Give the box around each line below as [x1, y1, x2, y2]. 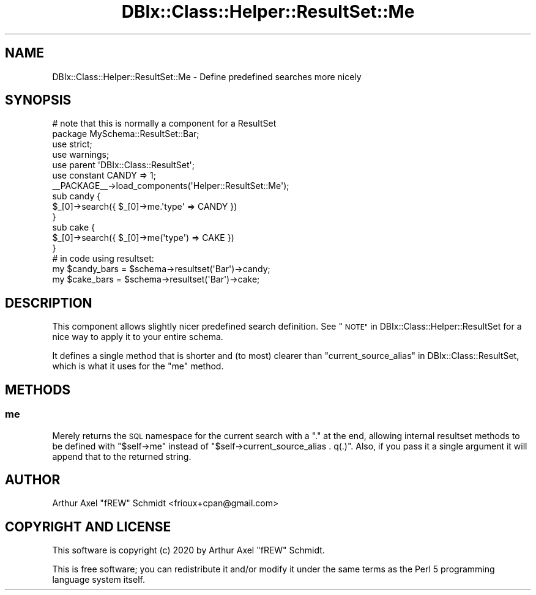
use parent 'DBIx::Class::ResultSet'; [52, 160, 195, 171]
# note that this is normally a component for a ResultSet [52, 118, 277, 129]
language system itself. [52, 574, 145, 585]
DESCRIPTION [5, 295, 92, 311]
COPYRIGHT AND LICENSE [5, 519, 171, 534]
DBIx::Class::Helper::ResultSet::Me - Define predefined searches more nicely [52, 71, 362, 82]
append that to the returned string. [52, 451, 192, 462]
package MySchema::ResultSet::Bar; [52, 128, 199, 139]
